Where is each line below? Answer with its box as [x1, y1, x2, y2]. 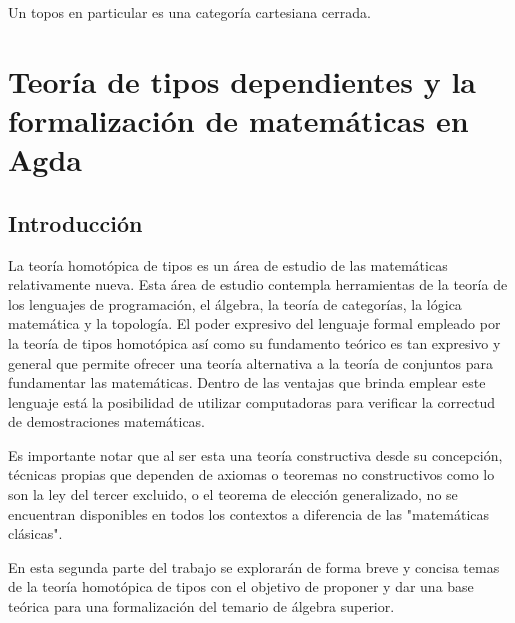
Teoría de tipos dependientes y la [8, 60, 476, 101]
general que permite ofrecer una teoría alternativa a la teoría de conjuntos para [8, 352, 493, 373]
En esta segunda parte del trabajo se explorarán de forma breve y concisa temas [8, 556, 500, 577]
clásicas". [8, 523, 63, 544]
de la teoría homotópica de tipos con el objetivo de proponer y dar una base [8, 576, 474, 597]
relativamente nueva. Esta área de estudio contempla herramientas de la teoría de [8, 274, 508, 295]
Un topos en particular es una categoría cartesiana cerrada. [8, 2, 371, 22]
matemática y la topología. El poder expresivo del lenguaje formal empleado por [8, 313, 501, 334]
